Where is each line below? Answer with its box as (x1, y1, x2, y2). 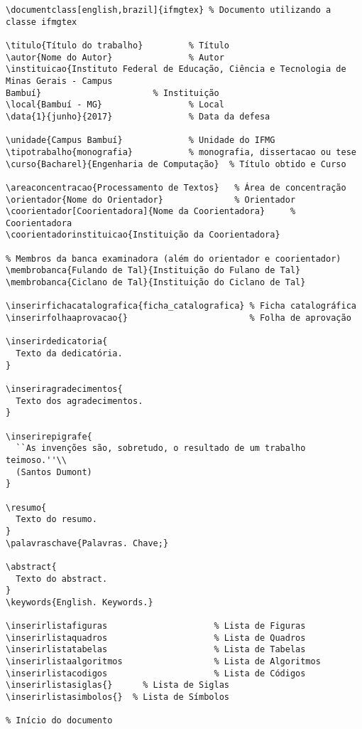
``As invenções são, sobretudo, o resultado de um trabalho (16, 443, 306, 454)
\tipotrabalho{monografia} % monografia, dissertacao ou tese (6, 147, 356, 157)
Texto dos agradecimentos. (16, 395, 143, 406)
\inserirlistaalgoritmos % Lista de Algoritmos (6, 656, 321, 667)
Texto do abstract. (16, 573, 108, 584)
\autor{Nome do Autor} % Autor (6, 52, 224, 63)
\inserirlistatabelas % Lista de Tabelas (6, 644, 306, 655)
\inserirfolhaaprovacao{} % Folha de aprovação (6, 313, 351, 324)
